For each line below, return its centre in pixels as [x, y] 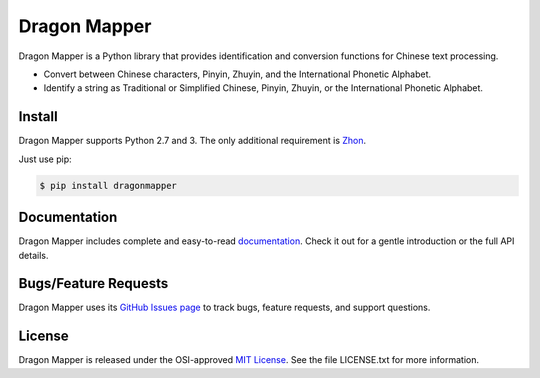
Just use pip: [45, 159]
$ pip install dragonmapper [108, 185]
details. [33, 255]
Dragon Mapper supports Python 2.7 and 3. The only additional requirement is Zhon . [192, 141]
